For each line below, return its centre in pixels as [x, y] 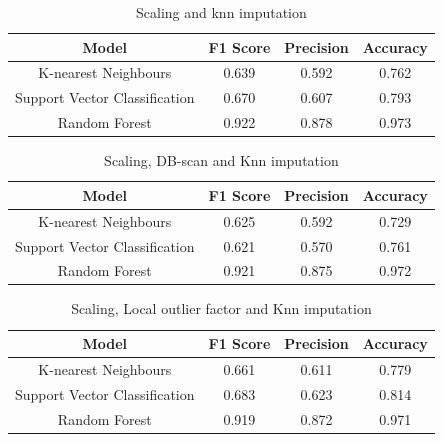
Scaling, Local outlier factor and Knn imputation [221, 308]
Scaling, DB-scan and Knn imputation [221, 160]
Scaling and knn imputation [221, 12]
